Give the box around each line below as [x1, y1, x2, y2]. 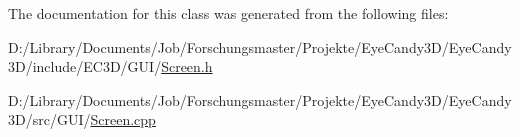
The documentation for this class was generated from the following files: [8, 3, 449, 23]
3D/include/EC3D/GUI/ [8, 56, 162, 77]
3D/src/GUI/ [8, 109, 91, 130]
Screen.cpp [90, 109, 156, 130]
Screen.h [161, 56, 213, 77]
